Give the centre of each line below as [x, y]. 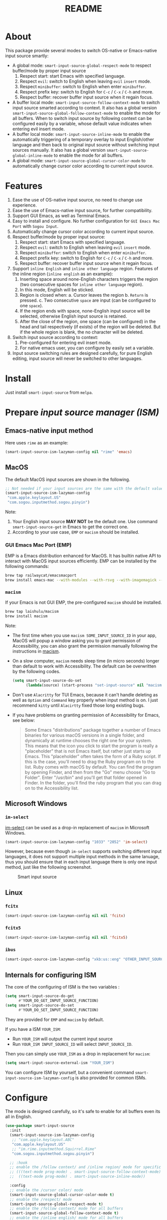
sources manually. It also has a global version [59, 150]
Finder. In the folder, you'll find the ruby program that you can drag [93, 782]
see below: [24, 720]
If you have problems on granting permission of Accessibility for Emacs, [86, 715]
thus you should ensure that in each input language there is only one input [81, 862]
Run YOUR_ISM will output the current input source [62, 1039]
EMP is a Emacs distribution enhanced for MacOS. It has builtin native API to [83, 556]
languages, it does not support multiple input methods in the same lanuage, [83, 857]
